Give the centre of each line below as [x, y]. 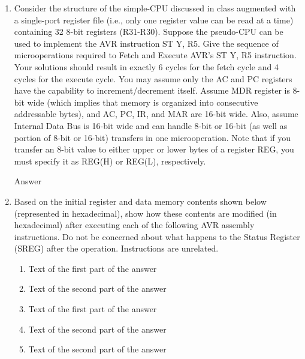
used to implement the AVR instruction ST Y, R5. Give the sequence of [146, 43]
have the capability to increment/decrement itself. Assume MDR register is [152, 90]
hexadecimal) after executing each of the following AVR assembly [134, 225]
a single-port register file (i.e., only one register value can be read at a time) [154, 20]
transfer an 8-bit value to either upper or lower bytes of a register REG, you [154, 149]
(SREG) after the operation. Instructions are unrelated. [116, 248]
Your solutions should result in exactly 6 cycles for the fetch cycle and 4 [146, 66]
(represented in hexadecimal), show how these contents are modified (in [145, 213]
